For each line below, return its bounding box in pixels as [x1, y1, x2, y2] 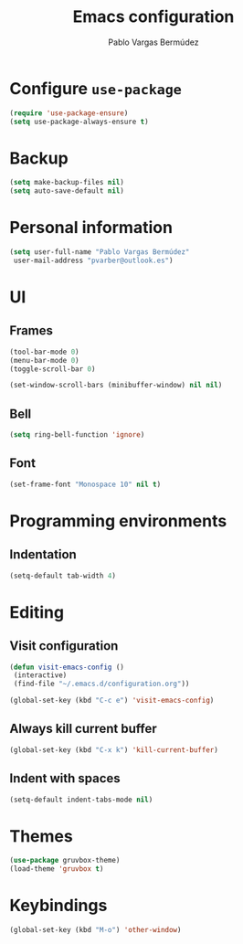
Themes [9, 825, 73, 846]
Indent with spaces [9, 770, 121, 787]
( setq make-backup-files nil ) [9, 178, 125, 187]
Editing [9, 601, 65, 622]
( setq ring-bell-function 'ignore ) [9, 430, 145, 440]
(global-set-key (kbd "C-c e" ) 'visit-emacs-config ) [9, 696, 215, 705]
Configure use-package [9, 78, 183, 99]
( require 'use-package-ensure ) [9, 108, 129, 118]
